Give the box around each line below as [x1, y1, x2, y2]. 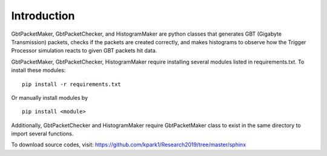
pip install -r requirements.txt [22, 80, 121, 88]
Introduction [11, 9, 75, 22]
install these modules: [11, 67, 66, 74]
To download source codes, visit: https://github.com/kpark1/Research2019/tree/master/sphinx [11, 141, 246, 148]
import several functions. [11, 130, 74, 137]
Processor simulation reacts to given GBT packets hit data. [11, 47, 157, 54]
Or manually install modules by [11, 94, 88, 101]
